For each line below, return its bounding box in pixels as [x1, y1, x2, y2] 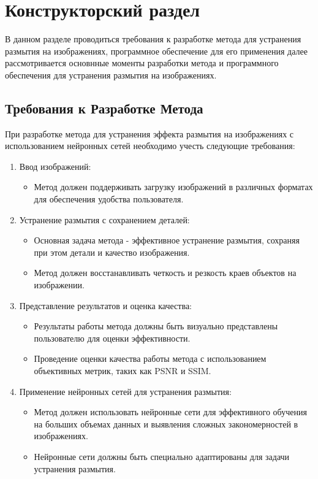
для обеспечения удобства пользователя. [34, 193, 184, 205]
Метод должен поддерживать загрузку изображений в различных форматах [34, 180, 313, 193]
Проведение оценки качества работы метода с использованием [34, 352, 267, 365]
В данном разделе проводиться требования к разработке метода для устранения [5, 33, 301, 45]
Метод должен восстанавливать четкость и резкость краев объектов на [34, 266, 297, 279]
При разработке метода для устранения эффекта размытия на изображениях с [5, 127, 294, 140]
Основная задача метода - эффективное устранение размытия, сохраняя [34, 234, 300, 247]
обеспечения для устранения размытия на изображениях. [5, 68, 217, 81]
